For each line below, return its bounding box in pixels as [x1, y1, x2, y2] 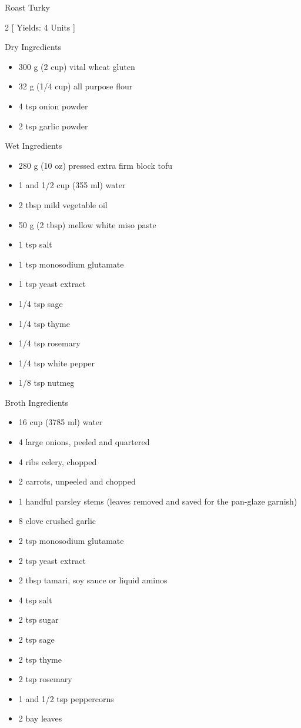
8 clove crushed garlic [18, 515, 96, 527]
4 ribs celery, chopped [18, 455, 97, 467]
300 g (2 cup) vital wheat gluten [18, 60, 135, 72]
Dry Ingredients [5, 41, 62, 53]
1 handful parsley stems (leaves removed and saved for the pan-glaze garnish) [18, 495, 297, 507]
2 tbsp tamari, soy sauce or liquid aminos [18, 574, 168, 586]
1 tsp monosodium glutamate [18, 258, 124, 270]
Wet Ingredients [5, 139, 62, 152]
